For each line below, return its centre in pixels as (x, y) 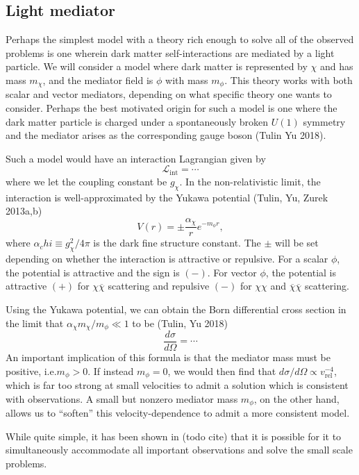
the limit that (35, 323)
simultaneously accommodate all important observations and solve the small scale (179, 450)
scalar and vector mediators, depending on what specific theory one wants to (169, 94)
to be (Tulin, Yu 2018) (180, 323)
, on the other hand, (297, 398)
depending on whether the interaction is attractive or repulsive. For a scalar (167, 259)
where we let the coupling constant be (86, 181)
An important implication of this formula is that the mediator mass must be (168, 357)
